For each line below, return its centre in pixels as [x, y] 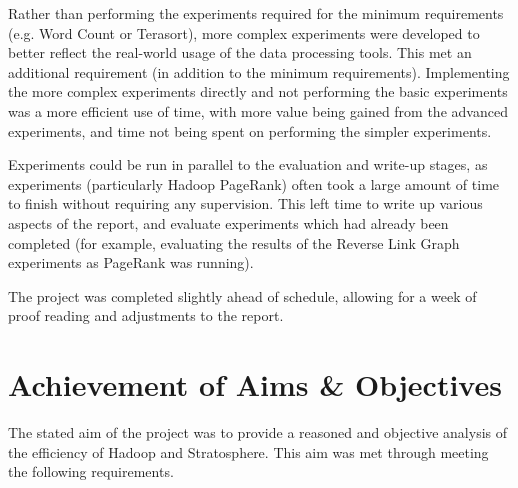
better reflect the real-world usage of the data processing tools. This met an [240, 52]
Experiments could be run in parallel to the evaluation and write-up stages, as [248, 164]
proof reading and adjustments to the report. [146, 315]
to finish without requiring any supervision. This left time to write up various [245, 203]
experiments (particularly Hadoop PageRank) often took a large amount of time [254, 183]
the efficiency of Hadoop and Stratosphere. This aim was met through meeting [248, 451]
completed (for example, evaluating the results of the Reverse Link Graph [234, 242]
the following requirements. [91, 471]
